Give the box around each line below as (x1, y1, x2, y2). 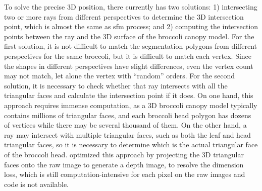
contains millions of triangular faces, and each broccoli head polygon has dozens (4, 110, 251, 120)
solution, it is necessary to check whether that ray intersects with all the (4, 80, 228, 90)
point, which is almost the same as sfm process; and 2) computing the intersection (4, 21, 258, 32)
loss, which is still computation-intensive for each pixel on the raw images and (4, 169, 245, 179)
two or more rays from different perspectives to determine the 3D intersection (4, 11, 244, 22)
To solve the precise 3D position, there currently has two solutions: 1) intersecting (4, 2, 257, 12)
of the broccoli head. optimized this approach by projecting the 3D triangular (4, 149, 244, 159)
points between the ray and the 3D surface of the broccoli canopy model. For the (4, 31, 254, 41)
